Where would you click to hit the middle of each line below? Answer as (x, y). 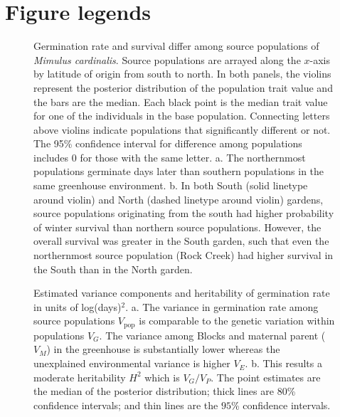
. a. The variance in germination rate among (222, 306)
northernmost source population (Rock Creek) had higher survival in (184, 255)
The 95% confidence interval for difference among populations (168, 143)
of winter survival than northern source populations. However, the (177, 227)
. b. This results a (283, 363)
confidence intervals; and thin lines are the (126, 405)
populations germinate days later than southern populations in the (179, 171)
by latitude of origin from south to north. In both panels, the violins (182, 74)
